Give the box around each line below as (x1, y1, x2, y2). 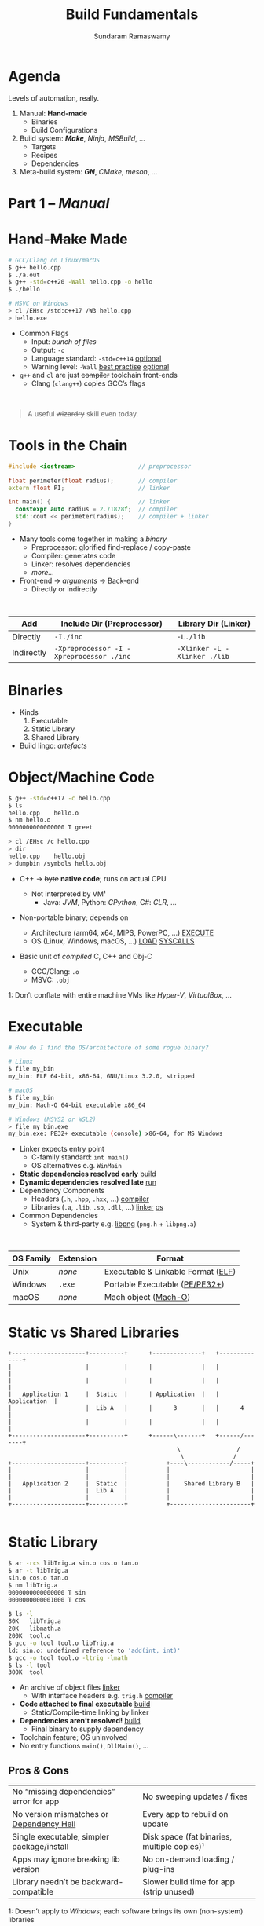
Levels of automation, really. (8, 93, 100, 103)
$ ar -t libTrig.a (8, 1567, 68, 1575)
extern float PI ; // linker (8, 484, 170, 492)
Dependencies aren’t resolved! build (19, 1716, 141, 1726)
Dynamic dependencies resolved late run (19, 1177, 157, 1187)
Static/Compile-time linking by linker (31, 1708, 149, 1717)
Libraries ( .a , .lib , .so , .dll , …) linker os (31, 1203, 163, 1212)
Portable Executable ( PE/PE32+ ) (104, 1279, 225, 1290)
